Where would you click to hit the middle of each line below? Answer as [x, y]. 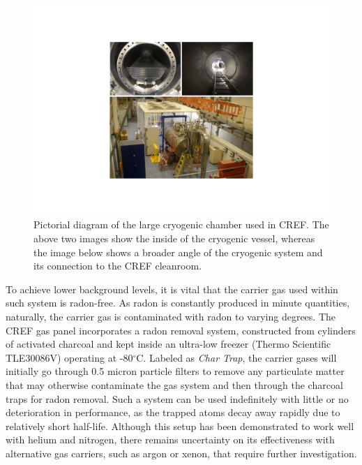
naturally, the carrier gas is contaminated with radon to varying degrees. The [171, 316]
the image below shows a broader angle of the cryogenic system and [178, 252]
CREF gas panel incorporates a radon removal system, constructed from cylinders [181, 330]
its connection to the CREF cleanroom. [118, 266]
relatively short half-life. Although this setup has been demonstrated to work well [180, 426]
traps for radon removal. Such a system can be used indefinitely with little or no [177, 398]
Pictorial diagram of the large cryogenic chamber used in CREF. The [181, 224]
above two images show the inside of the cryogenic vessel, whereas [174, 238]
